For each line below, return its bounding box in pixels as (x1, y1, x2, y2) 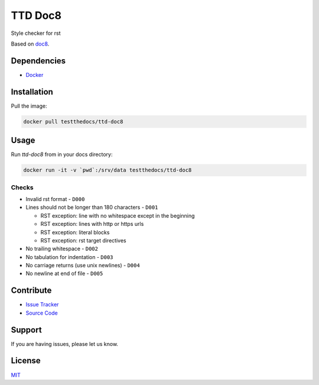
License (11, 355, 41, 366)
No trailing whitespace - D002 (25, 245, 99, 253)
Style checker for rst (11, 30, 61, 37)
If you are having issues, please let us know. (11, 340, 118, 347)
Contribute (11, 286, 52, 296)
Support (11, 325, 42, 335)
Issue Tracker (25, 301, 59, 308)
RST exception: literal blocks (40, 228, 110, 236)
